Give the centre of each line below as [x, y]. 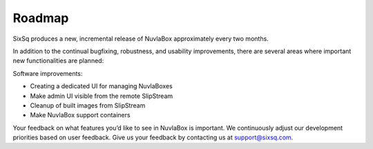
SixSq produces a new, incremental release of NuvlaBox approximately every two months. [141, 39]
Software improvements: [48, 73]
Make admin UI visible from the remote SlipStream [102, 96]
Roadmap [41, 18]
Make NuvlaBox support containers [80, 115]
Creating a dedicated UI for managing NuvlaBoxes [101, 86]
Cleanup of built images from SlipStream [88, 105]
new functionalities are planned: [58, 61]
